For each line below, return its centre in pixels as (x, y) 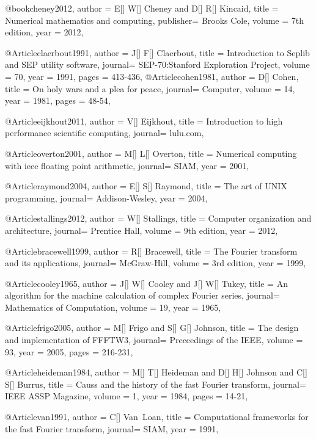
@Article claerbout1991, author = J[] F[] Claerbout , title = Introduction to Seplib (157, 52)
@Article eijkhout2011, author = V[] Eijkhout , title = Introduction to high (144, 121)
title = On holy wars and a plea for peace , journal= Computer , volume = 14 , (150, 88)
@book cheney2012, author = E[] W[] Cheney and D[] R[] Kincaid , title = (142, 8)
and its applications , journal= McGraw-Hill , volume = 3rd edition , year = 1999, (156, 263)
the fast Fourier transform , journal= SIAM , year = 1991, (112, 428)
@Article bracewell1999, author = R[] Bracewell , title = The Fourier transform (151, 251)
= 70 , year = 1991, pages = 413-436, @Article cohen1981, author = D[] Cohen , (152, 76)
